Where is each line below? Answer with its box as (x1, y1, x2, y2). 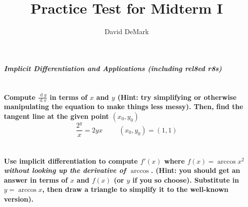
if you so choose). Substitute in (132, 174, 239, 185)
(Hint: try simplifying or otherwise (117, 92, 237, 102)
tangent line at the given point (4, 111, 109, 121)
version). (4, 194, 34, 204)
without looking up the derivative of (4, 165, 126, 175)
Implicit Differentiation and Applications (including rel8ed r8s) (4, 63, 222, 73)
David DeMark (104, 26, 149, 37)
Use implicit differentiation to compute (4, 155, 138, 166)
